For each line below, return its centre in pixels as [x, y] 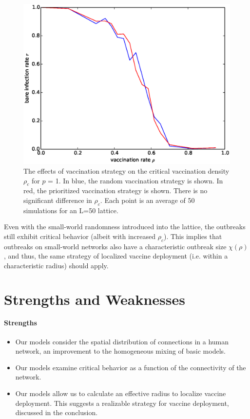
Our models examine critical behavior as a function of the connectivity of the [131, 367]
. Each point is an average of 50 [147, 200]
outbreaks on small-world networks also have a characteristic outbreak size [115, 246]
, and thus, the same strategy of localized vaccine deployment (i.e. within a [116, 256]
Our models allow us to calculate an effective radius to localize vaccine [121, 393]
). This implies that [193, 236]
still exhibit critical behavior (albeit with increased [80, 236]
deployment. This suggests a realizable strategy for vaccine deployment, [122, 403]
